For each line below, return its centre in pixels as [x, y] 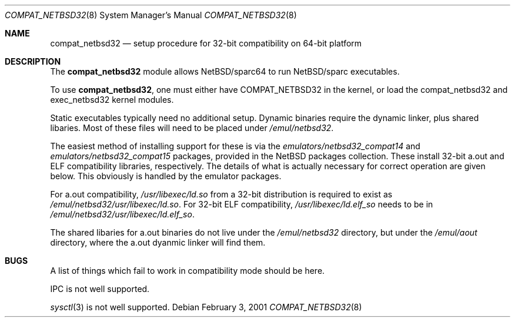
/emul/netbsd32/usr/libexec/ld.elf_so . [122, 214]
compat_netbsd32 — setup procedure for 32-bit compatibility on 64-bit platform [206, 43]
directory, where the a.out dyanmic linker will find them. [158, 242]
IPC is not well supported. [100, 289]
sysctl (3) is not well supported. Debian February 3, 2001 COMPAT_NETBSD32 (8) [206, 307]
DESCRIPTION [33, 61]
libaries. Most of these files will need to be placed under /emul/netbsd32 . [192, 128]
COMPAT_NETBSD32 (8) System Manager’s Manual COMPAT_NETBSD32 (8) [151, 15]
